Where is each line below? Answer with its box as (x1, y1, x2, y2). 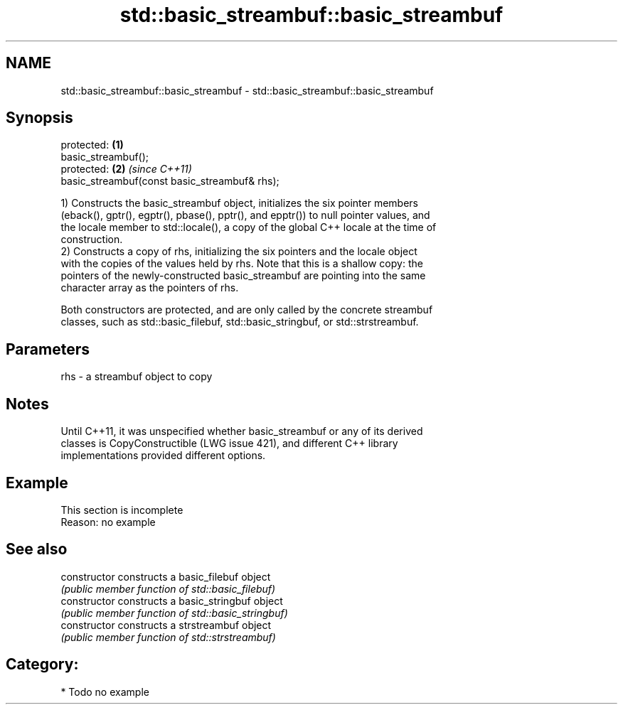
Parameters (6, 340, 90, 358)
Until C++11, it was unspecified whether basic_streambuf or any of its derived (60, 425, 423, 438)
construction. (60, 233, 123, 246)
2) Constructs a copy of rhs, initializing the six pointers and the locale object (60, 245, 417, 258)
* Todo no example (60, 685, 149, 698)
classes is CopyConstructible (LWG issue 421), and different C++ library (60, 437, 398, 450)
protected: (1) (60, 139, 124, 151)
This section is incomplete (60, 503, 183, 516)
